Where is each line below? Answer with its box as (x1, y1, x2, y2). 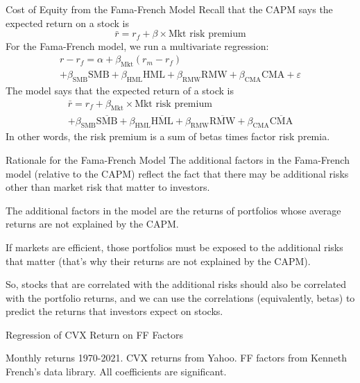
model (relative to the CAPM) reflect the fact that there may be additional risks (6, 166, 349, 180)
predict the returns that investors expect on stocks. (6, 304, 223, 318)
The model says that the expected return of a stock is (6, 83, 234, 97)
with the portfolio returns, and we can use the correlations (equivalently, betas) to (6, 290, 355, 305)
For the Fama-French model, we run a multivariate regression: (6, 38, 269, 53)
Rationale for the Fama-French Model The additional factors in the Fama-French (6, 152, 350, 167)
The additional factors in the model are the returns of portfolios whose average (6, 203, 341, 217)
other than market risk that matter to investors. (6, 180, 210, 194)
